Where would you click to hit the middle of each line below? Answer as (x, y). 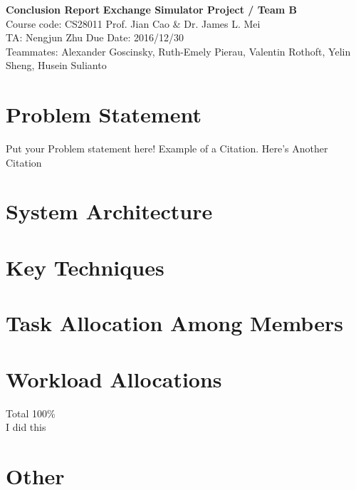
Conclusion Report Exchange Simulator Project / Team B (151, 9)
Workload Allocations (114, 379)
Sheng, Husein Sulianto (56, 65)
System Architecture (109, 211)
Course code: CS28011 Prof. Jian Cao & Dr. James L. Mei (133, 23)
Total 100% (31, 413)
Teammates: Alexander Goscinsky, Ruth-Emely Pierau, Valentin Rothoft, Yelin (178, 51)
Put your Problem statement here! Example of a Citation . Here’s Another (167, 148)
